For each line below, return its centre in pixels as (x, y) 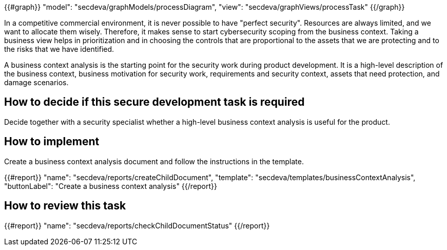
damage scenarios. (36, 82)
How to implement (52, 142)
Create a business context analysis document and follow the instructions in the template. (154, 161)
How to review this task (65, 206)
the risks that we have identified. (59, 49)
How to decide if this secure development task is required (154, 102)
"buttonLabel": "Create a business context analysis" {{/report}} (111, 186)
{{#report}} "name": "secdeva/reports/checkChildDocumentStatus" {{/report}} (137, 225)
